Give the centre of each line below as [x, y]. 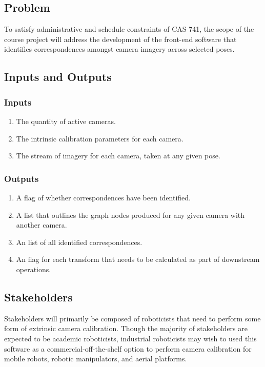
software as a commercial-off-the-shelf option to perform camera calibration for [128, 348]
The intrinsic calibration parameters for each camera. [100, 138]
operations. [34, 269]
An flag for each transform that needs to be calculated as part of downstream [138, 259]
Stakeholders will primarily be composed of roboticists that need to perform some [132, 318]
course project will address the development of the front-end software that [120, 39]
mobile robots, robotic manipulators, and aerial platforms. [96, 359]
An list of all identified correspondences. [79, 242]
